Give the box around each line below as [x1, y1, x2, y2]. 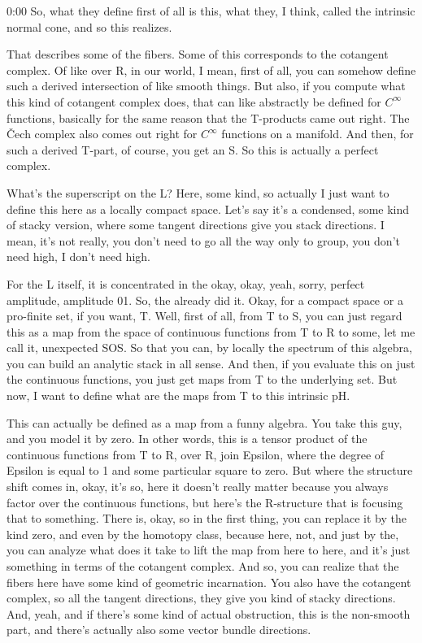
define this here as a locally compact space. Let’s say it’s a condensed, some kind [7, 200, 410, 217]
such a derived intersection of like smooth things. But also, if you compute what [7, 77, 406, 94]
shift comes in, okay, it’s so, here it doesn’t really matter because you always [7, 478, 389, 495]
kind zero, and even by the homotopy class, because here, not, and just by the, [7, 525, 399, 542]
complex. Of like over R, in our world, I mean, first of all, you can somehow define [7, 61, 416, 78]
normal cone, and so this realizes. [7, 18, 172, 35]
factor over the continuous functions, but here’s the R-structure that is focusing [7, 493, 403, 510]
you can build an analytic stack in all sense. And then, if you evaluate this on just [7, 354, 415, 371]
